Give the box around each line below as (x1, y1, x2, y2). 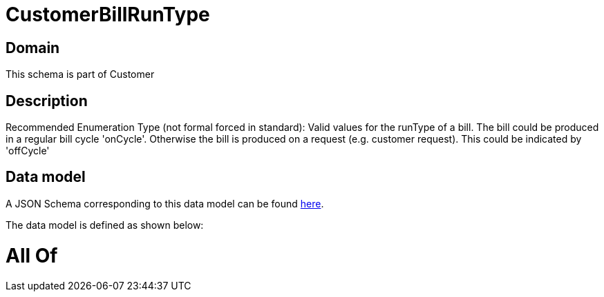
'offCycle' (6, 145, 50, 157)
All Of (6, 243, 58, 267)
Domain (6, 39, 60, 57)
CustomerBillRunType (6, 3, 210, 26)
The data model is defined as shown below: (6, 218, 204, 231)
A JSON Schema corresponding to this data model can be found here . (6, 197, 324, 209)
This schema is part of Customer (6, 68, 155, 81)
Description (6, 92, 88, 110)
